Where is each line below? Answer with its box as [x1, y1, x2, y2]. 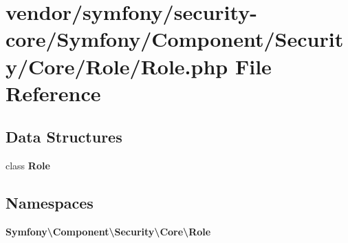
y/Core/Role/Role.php [6, 52, 228, 80]
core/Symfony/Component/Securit [6, 25, 344, 53]
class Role [6, 158, 50, 173]
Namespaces [6, 192, 94, 213]
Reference [6, 78, 101, 107]
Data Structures [6, 126, 122, 147]
